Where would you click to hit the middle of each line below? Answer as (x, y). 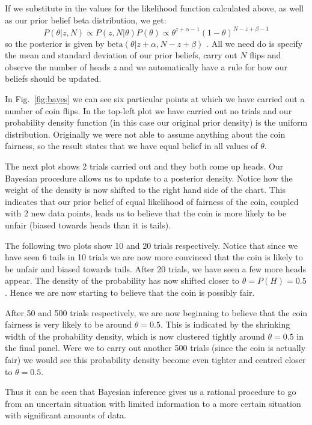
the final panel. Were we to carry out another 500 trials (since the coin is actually (155, 348)
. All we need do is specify (255, 43)
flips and (265, 55)
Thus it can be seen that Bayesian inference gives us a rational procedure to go (151, 392)
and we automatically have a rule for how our (204, 66)
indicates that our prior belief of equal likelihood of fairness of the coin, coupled (152, 201)
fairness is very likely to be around (69, 324)
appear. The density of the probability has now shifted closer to (122, 280)
